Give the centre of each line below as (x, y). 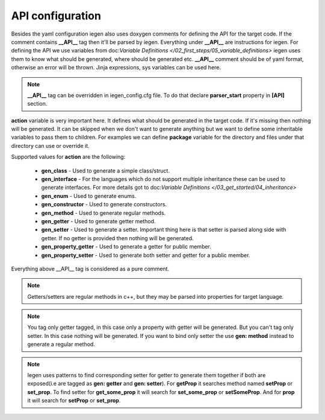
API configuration (56, 16)
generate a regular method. (61, 345)
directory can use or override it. (50, 145)
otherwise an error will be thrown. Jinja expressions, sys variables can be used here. (116, 68)
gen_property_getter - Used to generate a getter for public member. (126, 247)
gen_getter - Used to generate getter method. (98, 221)
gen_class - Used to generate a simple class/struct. (105, 170)
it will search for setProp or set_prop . (74, 401)
